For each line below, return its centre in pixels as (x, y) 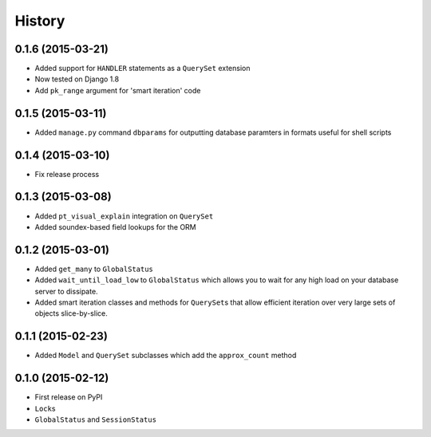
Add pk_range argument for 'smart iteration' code (118, 90)
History (40, 21)
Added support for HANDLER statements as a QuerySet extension (142, 69)
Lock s (45, 408)
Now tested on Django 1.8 (77, 79)
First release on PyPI (69, 397)
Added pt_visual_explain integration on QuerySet (124, 216)
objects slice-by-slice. (71, 313)
